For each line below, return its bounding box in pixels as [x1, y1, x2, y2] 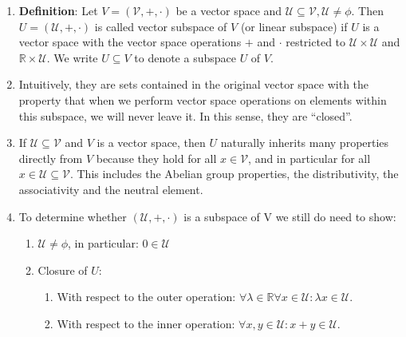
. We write [46, 49, 98, 65]
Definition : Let [18, 2, 98, 18]
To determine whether [18, 208, 127, 224]
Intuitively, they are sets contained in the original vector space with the [18, 76, 369, 93]
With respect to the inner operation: [57, 315, 235, 331]
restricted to [286, 34, 346, 50]
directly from [18, 149, 83, 166]
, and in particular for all [248, 149, 371, 166]
